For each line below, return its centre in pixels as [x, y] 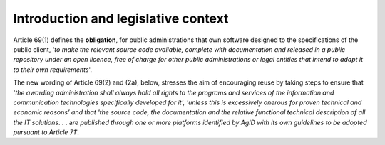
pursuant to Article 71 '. [46, 132]
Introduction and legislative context [121, 18]
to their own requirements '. [53, 69]
